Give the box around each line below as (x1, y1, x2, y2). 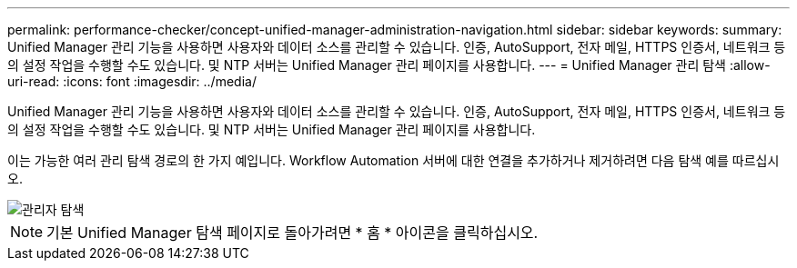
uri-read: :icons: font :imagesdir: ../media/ (7, 74, 257, 89)
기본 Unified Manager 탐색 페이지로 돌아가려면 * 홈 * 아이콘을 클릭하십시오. (46, 223, 539, 242)
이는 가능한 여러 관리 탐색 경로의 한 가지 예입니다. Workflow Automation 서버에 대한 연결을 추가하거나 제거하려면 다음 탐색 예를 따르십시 (7, 153, 780, 168)
